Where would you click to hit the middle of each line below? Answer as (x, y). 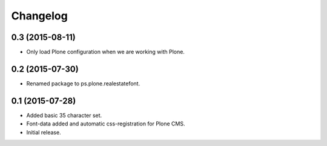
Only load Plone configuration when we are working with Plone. (105, 52)
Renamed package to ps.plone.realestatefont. (83, 83)
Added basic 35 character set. (64, 115)
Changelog (39, 16)
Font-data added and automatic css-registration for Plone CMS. (106, 124)
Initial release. (44, 132)
